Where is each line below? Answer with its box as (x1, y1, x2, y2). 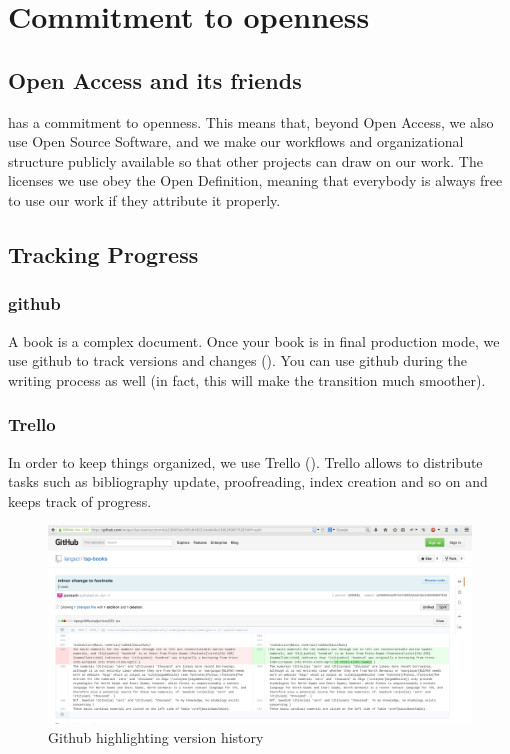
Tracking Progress (8, 238, 199, 269)
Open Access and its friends (8, 64, 302, 95)
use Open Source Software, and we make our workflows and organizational (8, 131, 464, 152)
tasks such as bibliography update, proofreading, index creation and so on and (8, 471, 488, 492)
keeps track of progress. (8, 490, 152, 511)
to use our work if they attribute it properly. (8, 189, 281, 210)
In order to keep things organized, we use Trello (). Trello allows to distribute (8, 451, 483, 472)
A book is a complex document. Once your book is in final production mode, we (8, 330, 500, 351)
